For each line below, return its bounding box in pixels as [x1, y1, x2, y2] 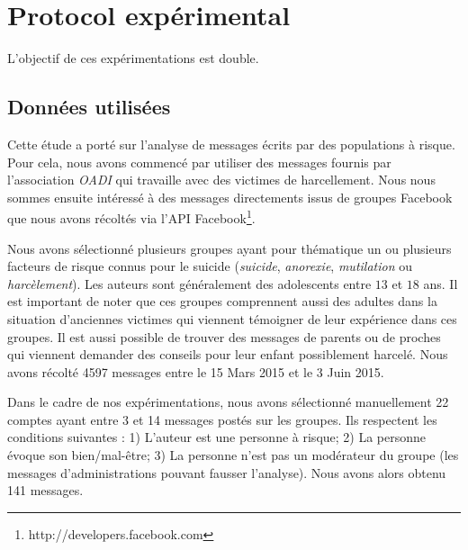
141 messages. [7, 481, 84, 500]
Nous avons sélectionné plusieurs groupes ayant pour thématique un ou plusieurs [7, 239, 452, 257]
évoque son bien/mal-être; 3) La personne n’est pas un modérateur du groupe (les [7, 446, 459, 464]
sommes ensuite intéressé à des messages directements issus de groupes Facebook [7, 187, 453, 206]
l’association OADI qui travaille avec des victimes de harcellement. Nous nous [7, 170, 436, 189]
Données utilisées [7, 93, 171, 121]
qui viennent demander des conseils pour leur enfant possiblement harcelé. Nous [7, 345, 448, 364]
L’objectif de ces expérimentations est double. [7, 49, 259, 68]
